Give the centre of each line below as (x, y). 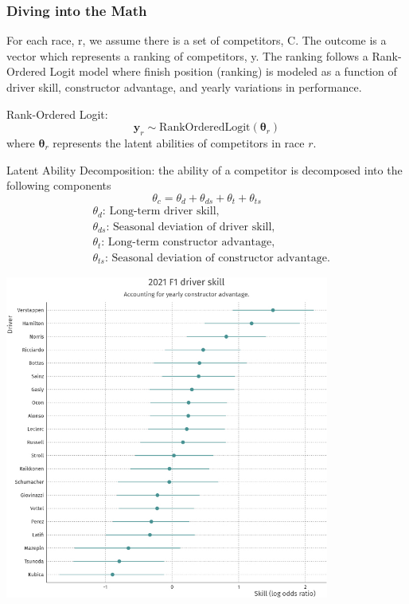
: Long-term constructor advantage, (188, 243)
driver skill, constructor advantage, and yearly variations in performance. (184, 87)
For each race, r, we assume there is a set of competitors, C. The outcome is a (197, 40)
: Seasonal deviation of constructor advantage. (217, 258)
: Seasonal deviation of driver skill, (191, 227)
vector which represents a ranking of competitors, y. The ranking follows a (187, 55)
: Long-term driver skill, (161, 212)
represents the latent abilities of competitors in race (179, 142)
